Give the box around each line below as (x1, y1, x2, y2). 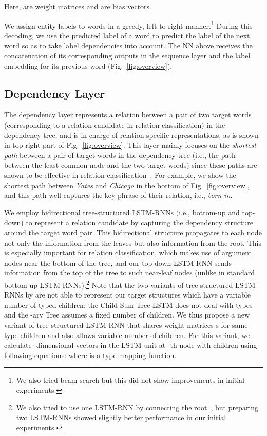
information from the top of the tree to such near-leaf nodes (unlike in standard (4, 267, 255, 278)
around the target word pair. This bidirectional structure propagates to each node (4, 227, 262, 237)
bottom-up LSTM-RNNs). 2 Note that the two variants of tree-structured (4, 278, 233, 290)
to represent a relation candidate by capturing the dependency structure (26, 217, 253, 228)
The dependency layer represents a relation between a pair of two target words (4, 109, 252, 120)
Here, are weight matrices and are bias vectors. (4, 1, 151, 11)
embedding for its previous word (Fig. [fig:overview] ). (4, 60, 173, 71)
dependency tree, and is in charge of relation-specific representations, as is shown (4, 129, 259, 140)
